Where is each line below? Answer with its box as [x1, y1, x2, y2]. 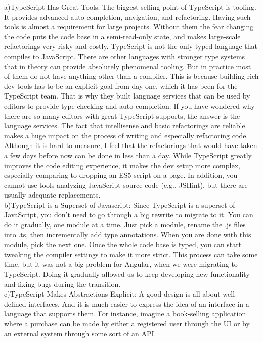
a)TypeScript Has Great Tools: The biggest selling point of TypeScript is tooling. [4, 2, 256, 12]
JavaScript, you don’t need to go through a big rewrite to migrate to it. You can [4, 209, 253, 220]
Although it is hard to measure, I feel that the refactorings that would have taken [4, 140, 257, 151]
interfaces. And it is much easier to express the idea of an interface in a [28, 298, 249, 309]
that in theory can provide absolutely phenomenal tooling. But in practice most [4, 61, 251, 71]
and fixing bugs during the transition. [4, 278, 121, 289]
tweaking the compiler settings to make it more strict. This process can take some [4, 249, 258, 259]
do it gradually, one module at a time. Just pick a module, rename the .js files [4, 219, 246, 230]
